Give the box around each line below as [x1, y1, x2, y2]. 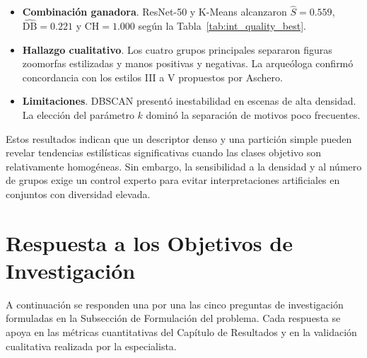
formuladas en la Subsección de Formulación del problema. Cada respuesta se [6, 311, 341, 325]
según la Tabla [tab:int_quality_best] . [138, 18, 306, 33]
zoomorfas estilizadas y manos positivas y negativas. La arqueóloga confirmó [22, 56, 354, 71]
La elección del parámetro [22, 108, 134, 122]
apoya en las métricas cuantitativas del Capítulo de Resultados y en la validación [6, 325, 357, 340]
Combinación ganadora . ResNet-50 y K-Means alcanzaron [22, 4, 287, 19]
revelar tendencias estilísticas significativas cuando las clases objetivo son [6, 145, 322, 160]
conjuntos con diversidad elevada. [6, 186, 151, 201]
